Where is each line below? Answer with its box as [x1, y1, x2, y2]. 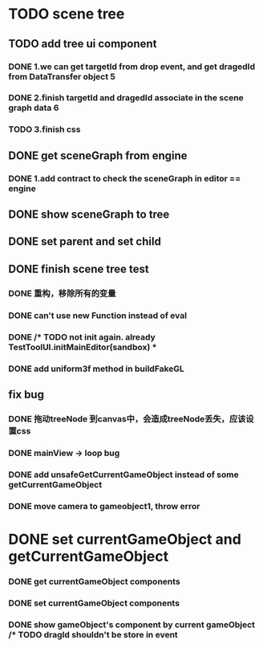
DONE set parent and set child [8, 234, 162, 249]
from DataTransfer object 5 [8, 71, 116, 82]
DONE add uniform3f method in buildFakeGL [8, 363, 184, 374]
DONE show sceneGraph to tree [8, 208, 170, 222]
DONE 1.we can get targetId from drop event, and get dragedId [8, 61, 256, 72]
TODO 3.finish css [8, 124, 81, 135]
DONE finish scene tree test [8, 262, 150, 275]
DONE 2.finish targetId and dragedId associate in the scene [8, 92, 245, 104]
